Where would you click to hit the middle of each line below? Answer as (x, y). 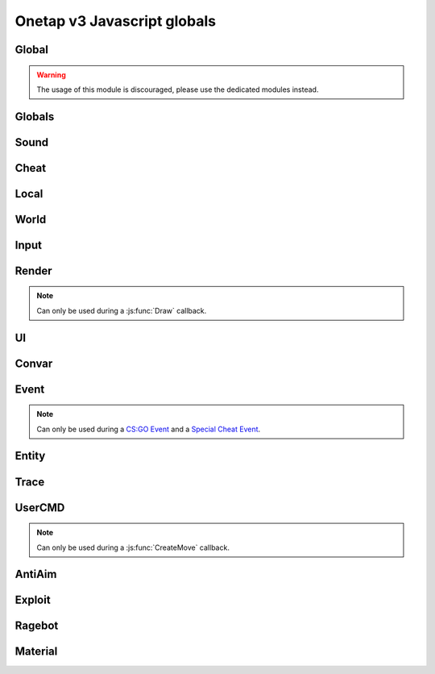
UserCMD (40, 508)
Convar (34, 363)
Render (33, 270)
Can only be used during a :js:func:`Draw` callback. (122, 310)
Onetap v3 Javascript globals (116, 21)
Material (36, 652)
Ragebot (37, 626)
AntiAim (36, 574)
